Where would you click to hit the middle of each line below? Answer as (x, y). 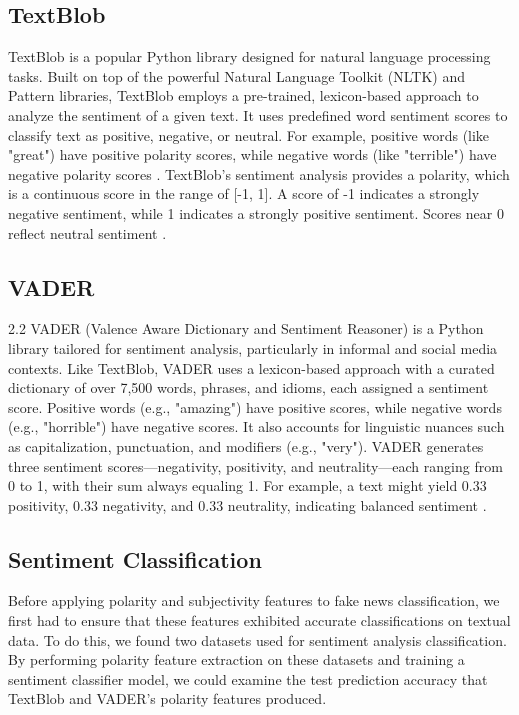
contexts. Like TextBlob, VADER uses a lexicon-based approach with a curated (251, 367)
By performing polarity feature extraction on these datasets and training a (236, 659)
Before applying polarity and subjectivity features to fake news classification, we (254, 600)
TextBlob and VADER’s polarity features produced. (167, 698)
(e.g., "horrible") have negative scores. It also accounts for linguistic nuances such (256, 426)
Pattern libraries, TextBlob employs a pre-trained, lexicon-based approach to (243, 95)
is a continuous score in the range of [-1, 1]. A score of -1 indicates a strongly (244, 193)
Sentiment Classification (135, 558)
